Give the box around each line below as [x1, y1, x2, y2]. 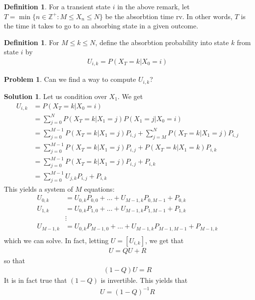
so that [4, 255, 25, 265]
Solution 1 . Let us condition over [4, 91, 107, 101]
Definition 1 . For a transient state [4, 1, 111, 11]
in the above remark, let [117, 1, 190, 11]
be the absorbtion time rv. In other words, [105, 11, 232, 21]
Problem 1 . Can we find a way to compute [4, 74, 136, 84]
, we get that [145, 235, 184, 245]
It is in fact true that [4, 275, 67, 285]
